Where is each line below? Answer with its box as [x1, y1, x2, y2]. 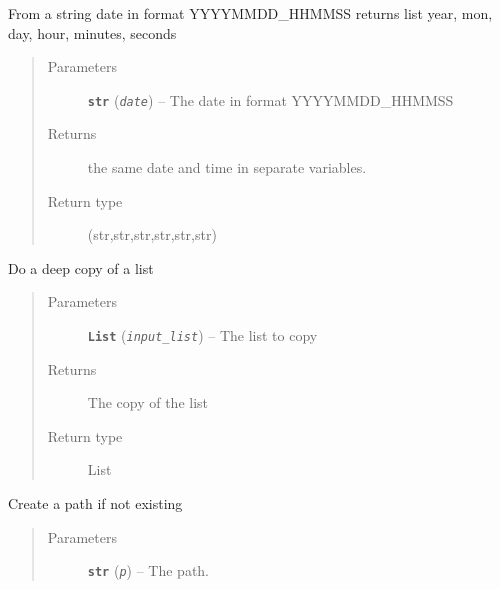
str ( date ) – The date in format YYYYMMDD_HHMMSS [87, 89, 454, 110]
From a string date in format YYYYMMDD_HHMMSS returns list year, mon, [8, 3, 493, 23]
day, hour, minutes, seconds [8, 22, 177, 43]
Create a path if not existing [8, 493, 183, 514]
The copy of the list [87, 392, 209, 413]
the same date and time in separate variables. [87, 157, 367, 178]
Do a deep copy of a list [8, 257, 154, 278]
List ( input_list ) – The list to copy [87, 325, 318, 345]
